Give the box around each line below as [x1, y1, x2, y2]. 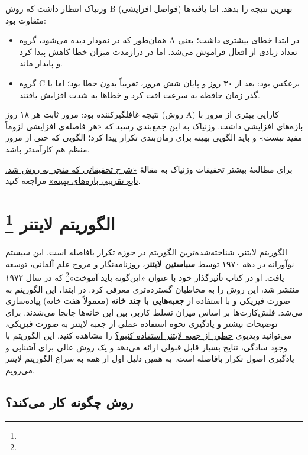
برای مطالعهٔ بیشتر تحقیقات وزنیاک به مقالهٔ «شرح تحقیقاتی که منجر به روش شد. [5, 162, 293, 175]
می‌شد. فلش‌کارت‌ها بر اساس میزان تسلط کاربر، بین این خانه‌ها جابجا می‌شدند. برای [5, 305, 303, 318]
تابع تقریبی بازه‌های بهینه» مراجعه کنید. [5, 174, 141, 187]
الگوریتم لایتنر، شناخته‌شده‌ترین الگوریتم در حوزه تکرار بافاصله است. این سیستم [5, 246, 287, 258]
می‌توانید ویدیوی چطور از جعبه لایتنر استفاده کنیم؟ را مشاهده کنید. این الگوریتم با [5, 329, 292, 341]
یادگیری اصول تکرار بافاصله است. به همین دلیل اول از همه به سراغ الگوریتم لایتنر [5, 352, 294, 365]
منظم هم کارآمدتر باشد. [5, 142, 90, 155]
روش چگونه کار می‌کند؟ [5, 392, 134, 411]
